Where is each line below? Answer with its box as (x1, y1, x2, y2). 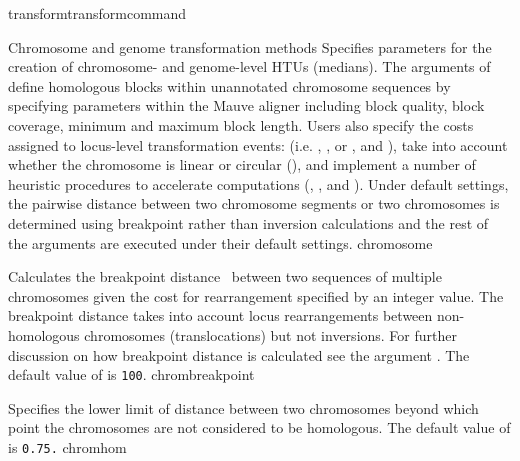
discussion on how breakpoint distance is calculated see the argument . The (8, 344, 470, 365)
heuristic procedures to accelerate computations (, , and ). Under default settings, (8, 173, 509, 194)
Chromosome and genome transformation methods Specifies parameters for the (8, 36, 492, 57)
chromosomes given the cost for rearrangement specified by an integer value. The (8, 285, 504, 306)
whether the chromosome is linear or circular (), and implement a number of (8, 154, 476, 175)
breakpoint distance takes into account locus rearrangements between (8, 305, 433, 326)
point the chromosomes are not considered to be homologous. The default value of (8, 417, 511, 438)
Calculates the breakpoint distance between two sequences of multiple (8, 266, 442, 287)
